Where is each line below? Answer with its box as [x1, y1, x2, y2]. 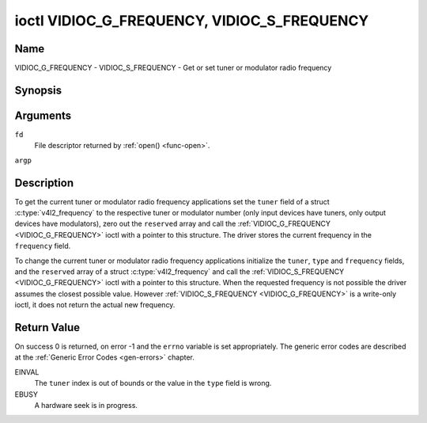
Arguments [14, 109, 72, 122]
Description [14, 176, 74, 189]
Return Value [14, 321, 81, 334]
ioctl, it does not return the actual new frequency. [14, 300, 176, 310]
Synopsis [14, 83, 62, 97]
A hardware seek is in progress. [34, 401, 138, 410]
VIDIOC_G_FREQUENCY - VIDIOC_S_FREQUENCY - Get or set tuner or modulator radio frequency [14, 63, 332, 73]
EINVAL [14, 367, 40, 376]
